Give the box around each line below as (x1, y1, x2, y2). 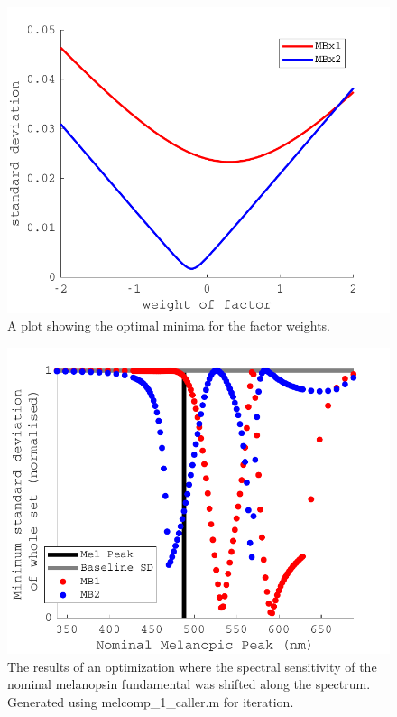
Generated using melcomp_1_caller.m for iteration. (7, 692, 294, 711)
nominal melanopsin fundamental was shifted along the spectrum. (7, 675, 371, 694)
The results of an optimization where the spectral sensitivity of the (7, 656, 377, 675)
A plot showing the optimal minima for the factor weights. (7, 316, 331, 335)
